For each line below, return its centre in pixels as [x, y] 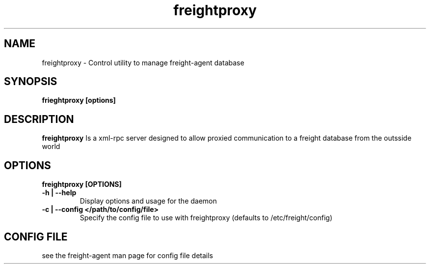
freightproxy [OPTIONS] [82, 184]
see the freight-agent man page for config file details [127, 255]
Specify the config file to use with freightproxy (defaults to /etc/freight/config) [206, 218]
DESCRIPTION [39, 119]
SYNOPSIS [31, 82]
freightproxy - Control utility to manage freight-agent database [143, 62]
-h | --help [59, 193]
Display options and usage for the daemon [148, 201]
